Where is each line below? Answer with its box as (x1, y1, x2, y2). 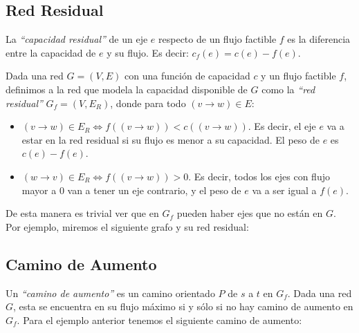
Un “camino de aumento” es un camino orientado (6, 285, 215, 300)
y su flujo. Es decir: (107, 45, 189, 59)
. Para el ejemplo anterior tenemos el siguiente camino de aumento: (17, 312, 302, 327)
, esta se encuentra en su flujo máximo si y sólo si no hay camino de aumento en (13, 299, 353, 314)
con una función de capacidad (125, 68, 250, 83)
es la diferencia (287, 32, 351, 46)
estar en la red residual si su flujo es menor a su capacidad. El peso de (21, 132, 320, 146)
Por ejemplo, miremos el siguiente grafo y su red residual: (6, 219, 249, 234)
